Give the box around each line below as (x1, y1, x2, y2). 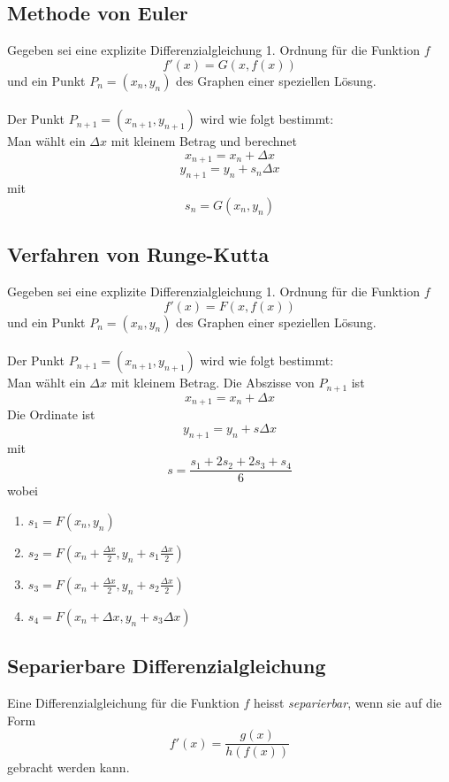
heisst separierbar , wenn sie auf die (254, 693, 442, 711)
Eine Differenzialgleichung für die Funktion (7, 693, 240, 711)
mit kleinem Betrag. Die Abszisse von (110, 373, 315, 392)
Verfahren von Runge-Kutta (7, 241, 270, 268)
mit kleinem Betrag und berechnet (110, 132, 297, 150)
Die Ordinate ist (7, 405, 95, 424)
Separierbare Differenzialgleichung (7, 652, 326, 679)
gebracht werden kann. (7, 758, 130, 777)
